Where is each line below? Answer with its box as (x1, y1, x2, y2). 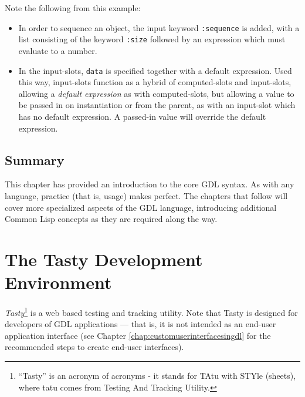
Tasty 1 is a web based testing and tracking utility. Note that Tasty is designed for (5, 305, 298, 318)
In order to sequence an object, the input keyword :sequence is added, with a (18, 21, 300, 33)
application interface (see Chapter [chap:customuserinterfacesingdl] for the (5, 329, 271, 341)
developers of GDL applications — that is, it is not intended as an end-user (5, 318, 276, 330)
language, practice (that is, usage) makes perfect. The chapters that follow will (5, 189, 288, 201)
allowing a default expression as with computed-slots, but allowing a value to (18, 87, 294, 99)
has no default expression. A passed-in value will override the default (18, 110, 266, 122)
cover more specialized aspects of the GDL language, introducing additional (5, 201, 277, 213)
